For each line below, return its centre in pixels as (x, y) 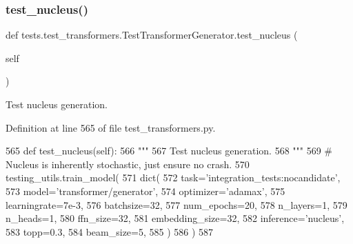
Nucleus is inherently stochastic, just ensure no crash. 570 (128, 164)
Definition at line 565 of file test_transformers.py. (111, 127)
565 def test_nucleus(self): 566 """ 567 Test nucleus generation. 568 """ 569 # (169, 151)
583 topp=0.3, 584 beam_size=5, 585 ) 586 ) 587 (110, 231)
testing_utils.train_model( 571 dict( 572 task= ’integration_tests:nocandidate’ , (173, 177)
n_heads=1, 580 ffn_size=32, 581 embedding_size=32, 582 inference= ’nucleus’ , (175, 218)
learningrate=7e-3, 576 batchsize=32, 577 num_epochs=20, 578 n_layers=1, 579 (176, 204)
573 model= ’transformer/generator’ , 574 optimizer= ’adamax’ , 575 (145, 191)
